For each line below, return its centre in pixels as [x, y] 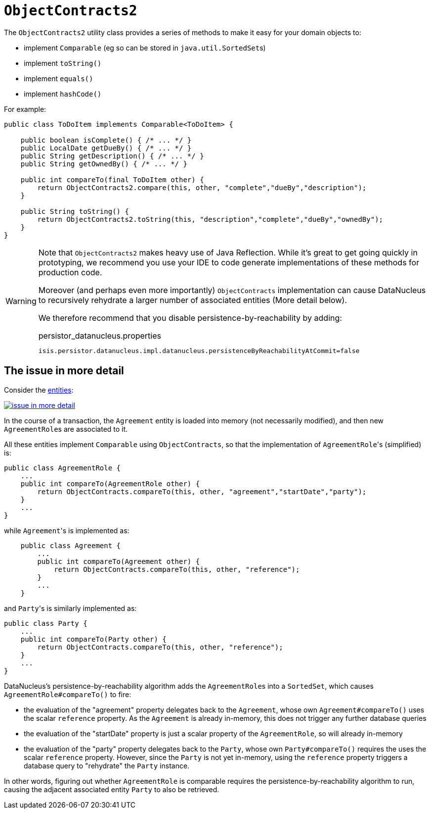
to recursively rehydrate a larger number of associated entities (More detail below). [193, 300]
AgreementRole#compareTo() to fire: [68, 694]
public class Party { [46, 623]
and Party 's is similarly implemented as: [70, 608]
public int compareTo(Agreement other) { [119, 561]
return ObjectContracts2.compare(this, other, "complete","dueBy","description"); [202, 187]
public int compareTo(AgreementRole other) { [110, 483]
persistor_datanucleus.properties [100, 335]
